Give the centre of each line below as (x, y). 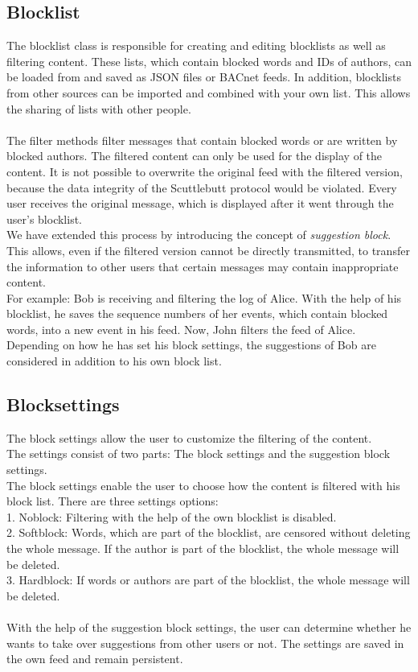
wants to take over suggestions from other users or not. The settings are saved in (205, 643)
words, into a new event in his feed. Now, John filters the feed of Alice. (181, 329)
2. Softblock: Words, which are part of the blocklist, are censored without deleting (209, 532)
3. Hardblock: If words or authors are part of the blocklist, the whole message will (208, 580)
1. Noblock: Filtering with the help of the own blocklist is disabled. (172, 516)
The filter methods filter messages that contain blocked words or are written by (202, 140)
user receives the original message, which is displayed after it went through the (200, 203)
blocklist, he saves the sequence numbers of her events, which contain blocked (197, 313)
